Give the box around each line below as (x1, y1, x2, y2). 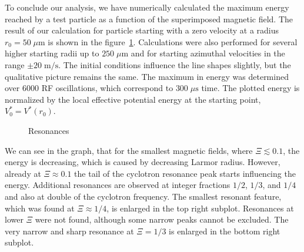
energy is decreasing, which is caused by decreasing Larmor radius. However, (5, 156, 280, 168)
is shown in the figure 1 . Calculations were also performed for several (48, 35, 298, 48)
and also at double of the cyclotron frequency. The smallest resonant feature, (5, 190, 282, 202)
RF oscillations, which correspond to (41, 82, 173, 94)
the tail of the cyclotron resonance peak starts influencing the (74, 167, 296, 179)
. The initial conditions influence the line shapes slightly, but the (58, 58, 291, 70)
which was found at (5, 201, 75, 214)
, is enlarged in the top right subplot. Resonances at (106, 201, 294, 214)
